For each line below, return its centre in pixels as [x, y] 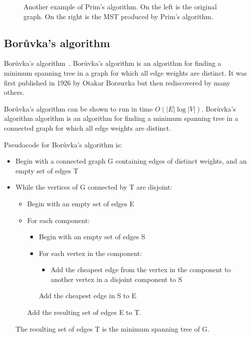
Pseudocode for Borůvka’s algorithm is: [63, 144]
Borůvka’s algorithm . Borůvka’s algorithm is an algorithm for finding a [113, 63]
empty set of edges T [47, 170]
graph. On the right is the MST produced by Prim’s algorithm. [118, 16]
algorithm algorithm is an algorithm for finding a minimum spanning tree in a [121, 118]
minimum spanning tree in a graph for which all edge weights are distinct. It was [125, 72]
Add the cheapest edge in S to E [88, 295]
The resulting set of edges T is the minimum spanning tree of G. [113, 328]
